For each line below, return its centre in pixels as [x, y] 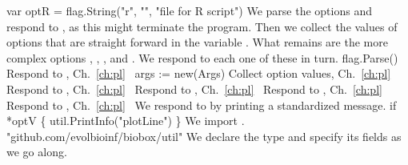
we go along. [37, 152]
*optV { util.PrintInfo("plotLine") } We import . [126, 121]
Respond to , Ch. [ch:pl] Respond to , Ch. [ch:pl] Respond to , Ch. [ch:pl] [194, 89]
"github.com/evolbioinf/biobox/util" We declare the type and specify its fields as [204, 136]
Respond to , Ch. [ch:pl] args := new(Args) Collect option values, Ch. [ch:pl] [199, 73]
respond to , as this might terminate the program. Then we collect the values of [202, 26]
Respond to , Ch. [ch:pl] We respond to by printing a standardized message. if [202, 105]
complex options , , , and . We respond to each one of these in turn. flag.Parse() [202, 57]
